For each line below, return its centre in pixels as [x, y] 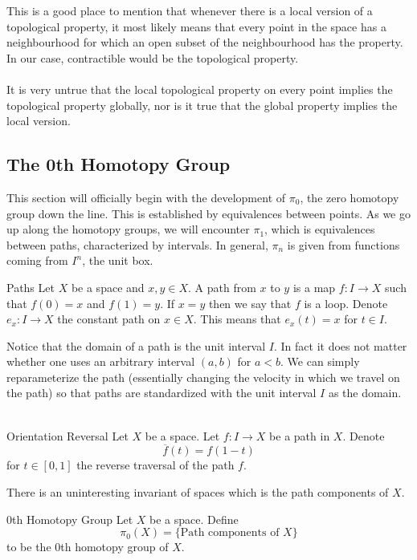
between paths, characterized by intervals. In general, [137, 244]
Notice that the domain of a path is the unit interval [136, 345]
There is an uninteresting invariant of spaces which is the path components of [198, 492]
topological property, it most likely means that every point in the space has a [196, 26]
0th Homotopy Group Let [70, 519]
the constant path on [109, 319]
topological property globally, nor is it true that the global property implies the [202, 105]
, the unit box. [118, 260]
